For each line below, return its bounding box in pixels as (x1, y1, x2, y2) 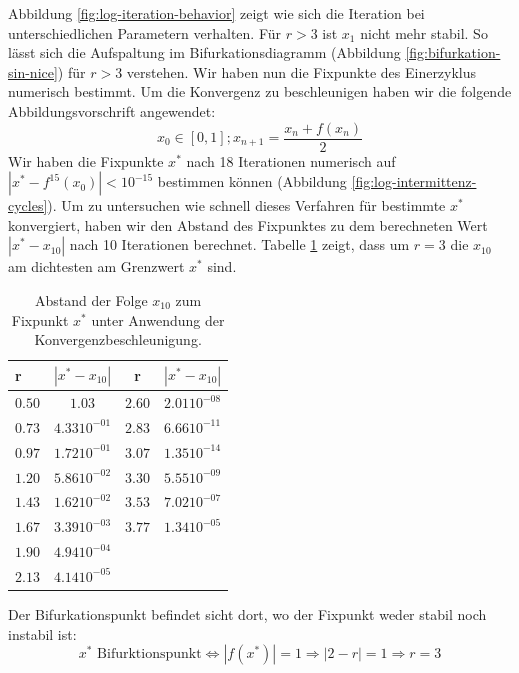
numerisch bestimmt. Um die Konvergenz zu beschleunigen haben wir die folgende (8, 81, 512, 102)
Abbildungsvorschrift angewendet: (8, 100, 216, 121)
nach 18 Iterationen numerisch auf (186, 150, 396, 171)
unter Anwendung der (91, 309, 225, 330)
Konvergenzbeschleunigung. (34, 329, 202, 350)
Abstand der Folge (34, 290, 148, 310)
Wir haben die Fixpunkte (8, 150, 164, 171)
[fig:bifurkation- (405, 42, 501, 63)
